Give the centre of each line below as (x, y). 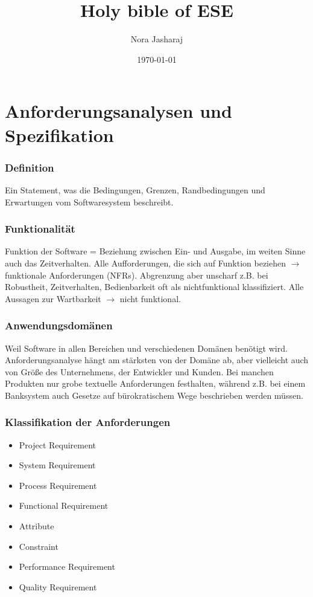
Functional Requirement (64, 505)
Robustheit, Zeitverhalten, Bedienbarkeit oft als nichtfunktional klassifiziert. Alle (154, 287)
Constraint (39, 546)
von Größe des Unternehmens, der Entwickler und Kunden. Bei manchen (139, 371)
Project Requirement (58, 444)
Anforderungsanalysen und (119, 111)
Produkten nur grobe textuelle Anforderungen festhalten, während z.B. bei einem (155, 383)
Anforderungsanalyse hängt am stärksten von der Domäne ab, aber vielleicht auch (157, 360)
